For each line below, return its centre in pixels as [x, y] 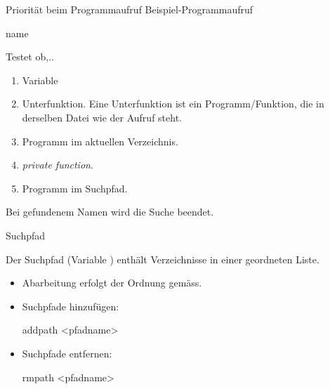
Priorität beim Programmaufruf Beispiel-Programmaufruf [130, 9]
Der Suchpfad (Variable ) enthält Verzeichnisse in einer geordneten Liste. [163, 259]
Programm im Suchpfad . [75, 188]
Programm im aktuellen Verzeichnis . [100, 141]
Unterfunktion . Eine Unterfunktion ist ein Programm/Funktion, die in [173, 104]
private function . [58, 165]
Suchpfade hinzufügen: [71, 306]
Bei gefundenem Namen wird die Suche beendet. [110, 212]
